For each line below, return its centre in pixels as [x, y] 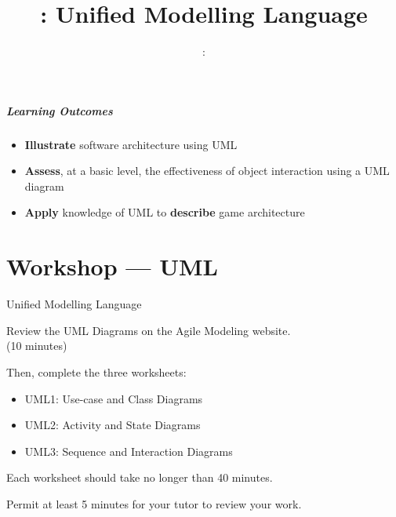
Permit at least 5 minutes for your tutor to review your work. [154, 503]
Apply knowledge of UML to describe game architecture [165, 212]
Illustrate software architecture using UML [131, 144]
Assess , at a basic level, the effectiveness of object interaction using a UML [207, 171]
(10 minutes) [37, 346]
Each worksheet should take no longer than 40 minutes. [140, 477]
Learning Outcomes [60, 110]
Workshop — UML [112, 266]
